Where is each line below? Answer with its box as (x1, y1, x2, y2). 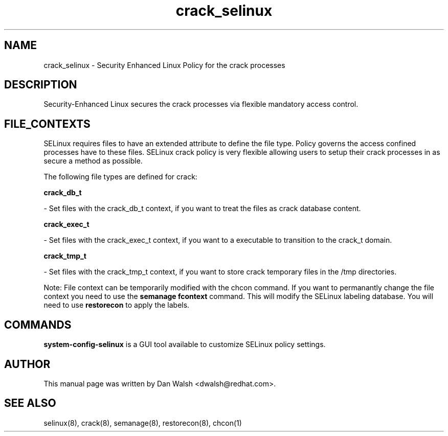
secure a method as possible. (43, 156, 143, 166)
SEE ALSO (4, 397, 56, 410)
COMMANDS (4, 318, 72, 331)
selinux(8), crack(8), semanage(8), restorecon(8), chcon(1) (43, 418, 242, 427)
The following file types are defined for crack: (43, 172, 197, 181)
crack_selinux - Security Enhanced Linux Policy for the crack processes (43, 60, 285, 70)
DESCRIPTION (4, 78, 77, 91)
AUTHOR (4, 357, 51, 371)
